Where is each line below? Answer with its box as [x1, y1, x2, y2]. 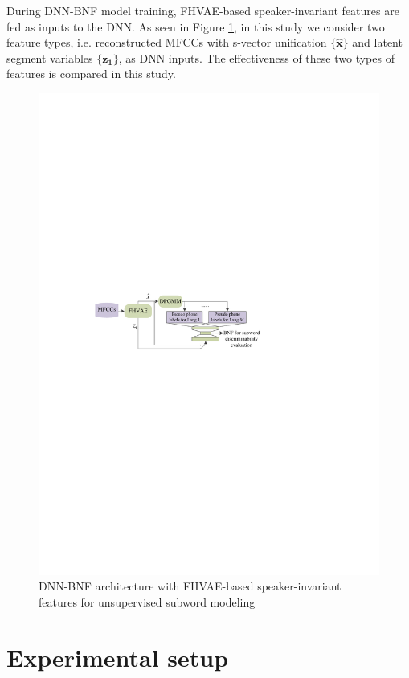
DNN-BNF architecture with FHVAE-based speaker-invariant [39, 578, 342, 594]
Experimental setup [6, 640, 229, 673]
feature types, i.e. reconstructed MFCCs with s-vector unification [6, 34, 327, 51]
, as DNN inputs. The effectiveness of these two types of [118, 49, 395, 66]
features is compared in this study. [6, 65, 176, 82]
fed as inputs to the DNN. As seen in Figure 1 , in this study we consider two [6, 18, 385, 35]
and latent [352, 34, 403, 51]
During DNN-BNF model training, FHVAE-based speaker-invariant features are [6, 2, 399, 18]
